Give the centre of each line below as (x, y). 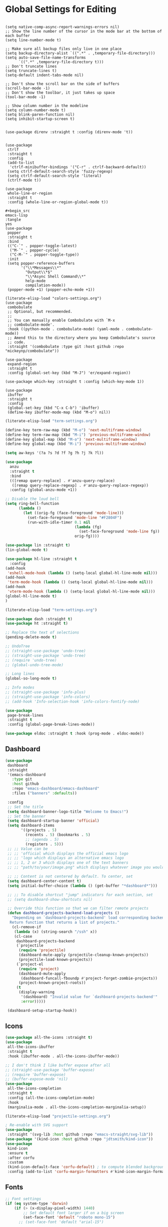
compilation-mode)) (45, 285)
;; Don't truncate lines (31, 66)
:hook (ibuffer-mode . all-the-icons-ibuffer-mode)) (63, 1056)
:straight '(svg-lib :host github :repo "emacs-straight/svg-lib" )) (80, 1134)
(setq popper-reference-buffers (41, 263)
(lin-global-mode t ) (27, 550)
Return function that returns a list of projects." (65, 922)
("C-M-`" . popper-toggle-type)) (44, 254)
